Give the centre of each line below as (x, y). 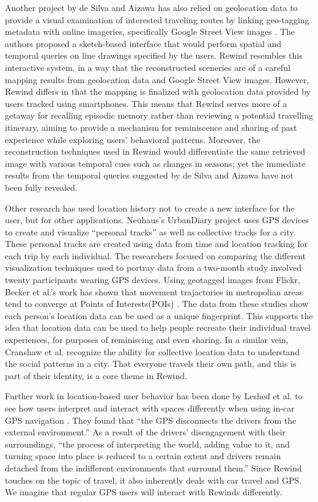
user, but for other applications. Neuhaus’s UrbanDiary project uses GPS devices (157, 220)
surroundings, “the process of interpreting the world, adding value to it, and (147, 444)
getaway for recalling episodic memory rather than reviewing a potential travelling (159, 115)
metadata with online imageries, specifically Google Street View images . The (150, 31)
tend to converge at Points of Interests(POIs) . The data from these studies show (157, 304)
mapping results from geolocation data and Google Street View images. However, (157, 79)
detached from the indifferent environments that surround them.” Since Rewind (153, 467)
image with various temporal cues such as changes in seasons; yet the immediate (155, 163)
